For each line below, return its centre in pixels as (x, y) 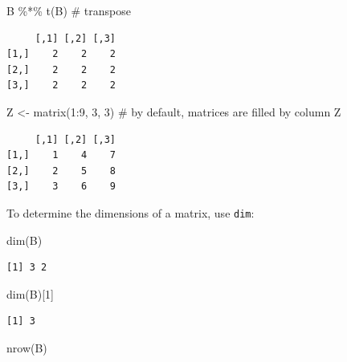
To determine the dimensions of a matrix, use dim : (131, 212)
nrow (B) (27, 347)
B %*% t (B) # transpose (69, 10)
